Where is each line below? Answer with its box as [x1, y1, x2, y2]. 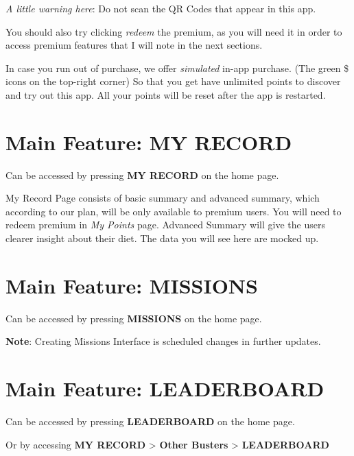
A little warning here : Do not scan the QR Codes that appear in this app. [5, 1, 316, 15]
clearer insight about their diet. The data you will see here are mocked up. [5, 231, 319, 245]
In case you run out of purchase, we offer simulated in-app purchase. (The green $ [5, 60, 349, 75]
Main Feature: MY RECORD [5, 128, 292, 156]
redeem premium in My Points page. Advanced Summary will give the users [5, 217, 325, 232]
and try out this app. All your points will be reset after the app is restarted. [5, 87, 326, 101]
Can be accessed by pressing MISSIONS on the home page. [5, 311, 262, 325]
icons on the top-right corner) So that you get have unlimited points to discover [5, 74, 341, 88]
